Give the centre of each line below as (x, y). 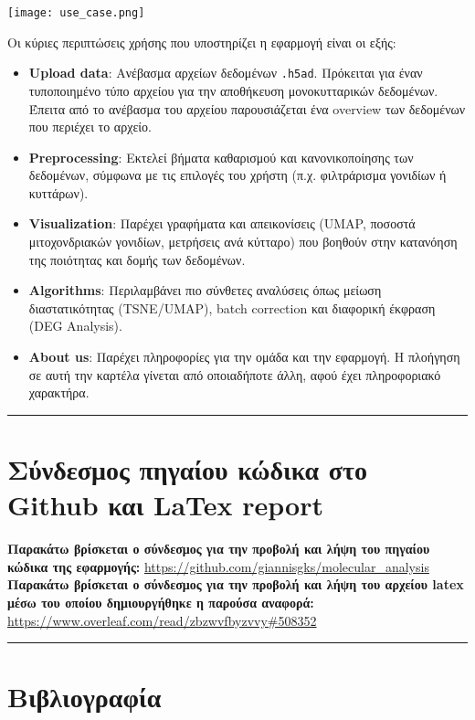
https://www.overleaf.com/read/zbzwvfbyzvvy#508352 (162, 620)
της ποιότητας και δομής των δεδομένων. (137, 259)
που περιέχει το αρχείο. (90, 127)
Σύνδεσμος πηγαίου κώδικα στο (187, 469)
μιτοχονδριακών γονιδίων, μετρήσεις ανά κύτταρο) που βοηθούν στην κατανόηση (243, 242)
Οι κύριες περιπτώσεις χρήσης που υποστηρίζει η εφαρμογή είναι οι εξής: (202, 42)
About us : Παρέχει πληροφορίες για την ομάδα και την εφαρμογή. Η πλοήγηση (244, 357)
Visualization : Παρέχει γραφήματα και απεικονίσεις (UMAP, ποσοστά (222, 223)
